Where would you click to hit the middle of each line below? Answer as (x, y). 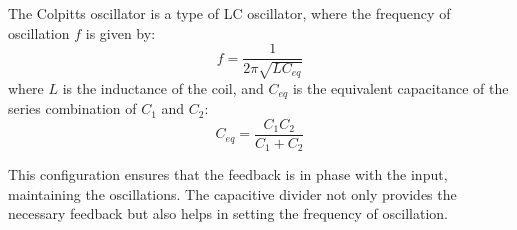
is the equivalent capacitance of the (400, 87)
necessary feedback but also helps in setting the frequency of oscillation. (228, 213)
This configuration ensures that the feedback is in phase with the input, (228, 174)
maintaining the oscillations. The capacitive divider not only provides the (232, 193)
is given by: (120, 32)
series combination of (72, 108)
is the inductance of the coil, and (163, 87)
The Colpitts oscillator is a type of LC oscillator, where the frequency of (229, 13)
